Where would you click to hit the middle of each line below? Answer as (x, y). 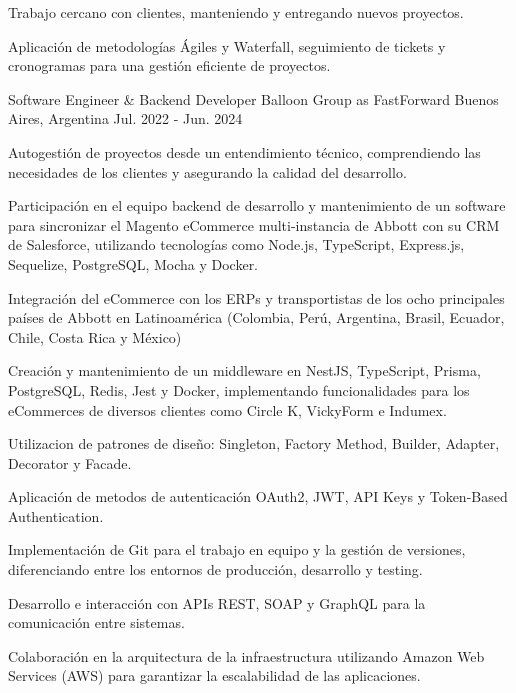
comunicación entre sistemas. (96, 622)
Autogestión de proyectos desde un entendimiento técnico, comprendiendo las (244, 151)
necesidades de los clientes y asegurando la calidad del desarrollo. (207, 171)
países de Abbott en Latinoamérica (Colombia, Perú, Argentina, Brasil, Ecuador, (256, 317)
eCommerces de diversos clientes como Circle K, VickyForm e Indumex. (227, 409)
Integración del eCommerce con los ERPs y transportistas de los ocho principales (256, 297)
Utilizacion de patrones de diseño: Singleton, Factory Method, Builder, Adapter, (254, 443)
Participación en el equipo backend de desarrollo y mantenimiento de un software (257, 205)
